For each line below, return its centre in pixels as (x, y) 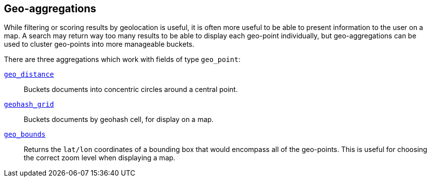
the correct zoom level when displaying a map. (100, 158)
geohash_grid (29, 105)
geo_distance (29, 75)
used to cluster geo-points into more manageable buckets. (99, 44)
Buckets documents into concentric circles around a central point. (131, 90)
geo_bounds (25, 135)
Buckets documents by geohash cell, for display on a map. (119, 120)
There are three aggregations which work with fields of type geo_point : (122, 60)
